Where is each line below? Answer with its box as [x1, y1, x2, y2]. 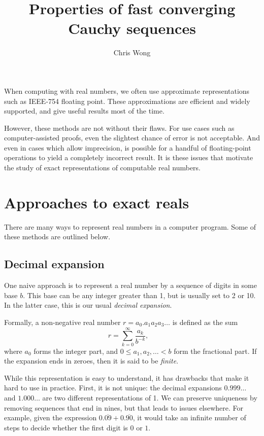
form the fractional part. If [174, 345, 257, 356]
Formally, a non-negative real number [4, 316, 121, 327]
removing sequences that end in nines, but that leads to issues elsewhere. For [4, 402, 244, 413]
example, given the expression [4, 412, 97, 423]
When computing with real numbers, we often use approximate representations [4, 85, 250, 96]
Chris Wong [113, 47, 151, 58]
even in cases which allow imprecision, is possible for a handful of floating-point [4, 142, 251, 153]
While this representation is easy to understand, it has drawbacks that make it [4, 372, 249, 383]
